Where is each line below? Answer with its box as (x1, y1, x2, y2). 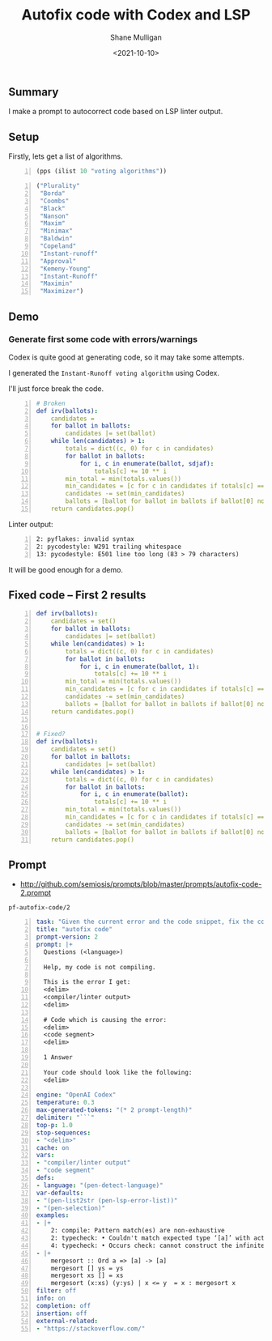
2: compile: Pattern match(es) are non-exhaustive (50, 1227, 225, 1235)
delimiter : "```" (36, 1113, 95, 1122)
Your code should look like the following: (43, 1068, 193, 1076)
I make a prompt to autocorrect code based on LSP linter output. (8, 107, 223, 117)
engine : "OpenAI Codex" (36, 1091, 117, 1099)
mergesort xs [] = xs (50, 1271, 124, 1280)
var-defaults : (36, 1189, 84, 1197)
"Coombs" (40, 197, 70, 205)
